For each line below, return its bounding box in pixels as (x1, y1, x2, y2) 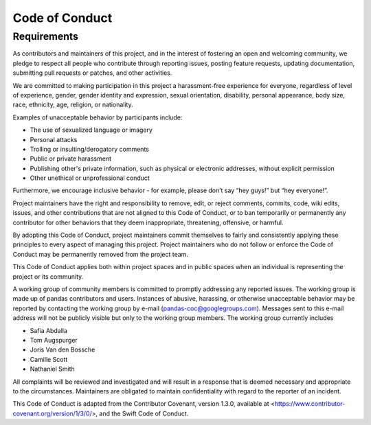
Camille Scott (30, 355, 68, 363)
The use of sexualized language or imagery (30, 126, 153, 134)
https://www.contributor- (274, 400, 346, 408)
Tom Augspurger (30, 336, 78, 344)
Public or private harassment (30, 154, 112, 163)
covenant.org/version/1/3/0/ (12, 409, 92, 417)
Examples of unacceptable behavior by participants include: (12, 113, 183, 122)
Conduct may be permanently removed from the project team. (12, 250, 189, 258)
